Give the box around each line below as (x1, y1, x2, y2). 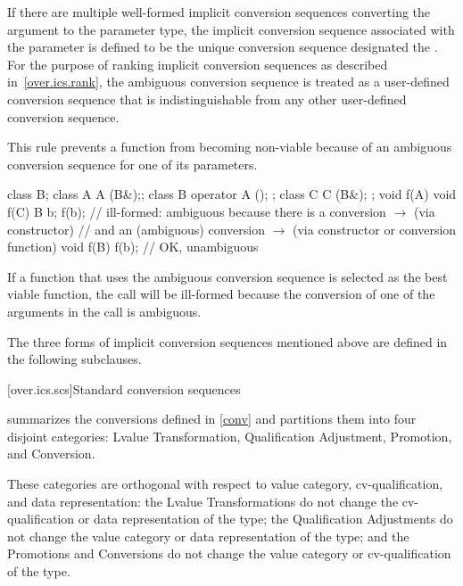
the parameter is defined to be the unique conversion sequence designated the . (7, 37, 438, 56)
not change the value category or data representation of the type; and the (7, 526, 409, 545)
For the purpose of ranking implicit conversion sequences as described (7, 54, 388, 73)
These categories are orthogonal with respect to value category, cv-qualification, (7, 475, 443, 493)
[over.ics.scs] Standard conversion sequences (7, 379, 241, 398)
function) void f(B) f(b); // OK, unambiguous (7, 237, 259, 256)
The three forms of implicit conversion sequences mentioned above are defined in (7, 332, 448, 351)
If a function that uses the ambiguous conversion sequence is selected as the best (7, 267, 448, 285)
